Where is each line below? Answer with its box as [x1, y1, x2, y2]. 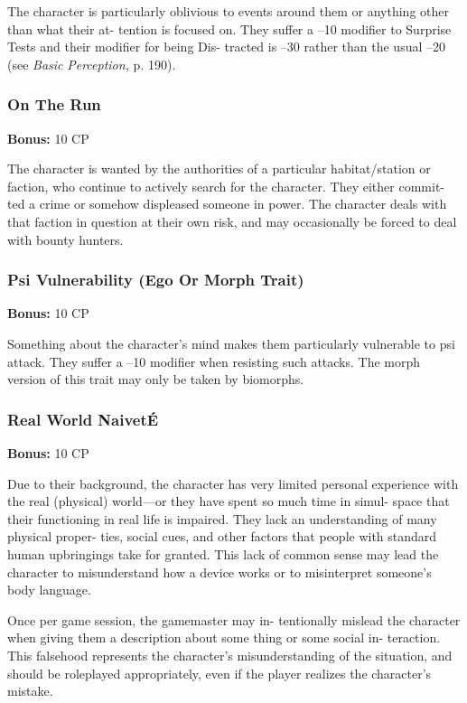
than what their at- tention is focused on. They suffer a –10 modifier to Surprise [7, 19, 452, 38]
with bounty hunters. [7, 230, 124, 248]
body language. [7, 580, 91, 599]
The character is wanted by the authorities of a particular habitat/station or [7, 159, 431, 178]
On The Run [7, 93, 101, 116]
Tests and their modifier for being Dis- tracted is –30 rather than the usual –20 [7, 37, 445, 56]
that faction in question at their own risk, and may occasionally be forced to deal [7, 211, 457, 230]
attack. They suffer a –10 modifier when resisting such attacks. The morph [7, 351, 421, 370]
